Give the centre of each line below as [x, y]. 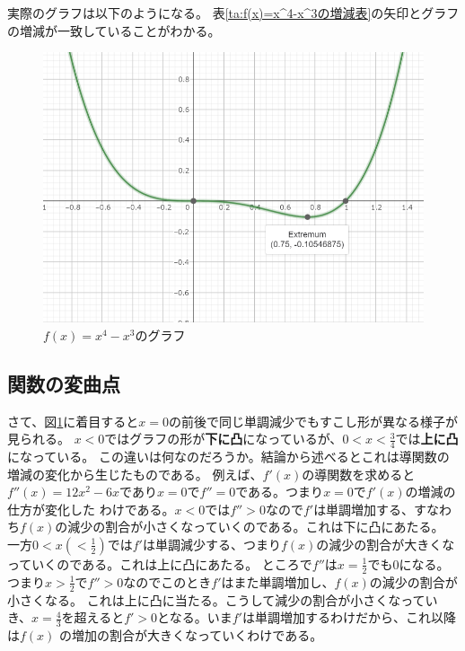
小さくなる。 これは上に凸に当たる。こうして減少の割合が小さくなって [216, 599]
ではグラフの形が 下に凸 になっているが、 [224, 439]
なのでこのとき [167, 581]
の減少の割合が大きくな [386, 544]
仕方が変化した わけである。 [91, 509]
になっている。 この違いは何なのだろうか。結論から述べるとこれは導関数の [228, 456]
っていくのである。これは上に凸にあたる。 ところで [160, 563]
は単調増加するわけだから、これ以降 [349, 617]
